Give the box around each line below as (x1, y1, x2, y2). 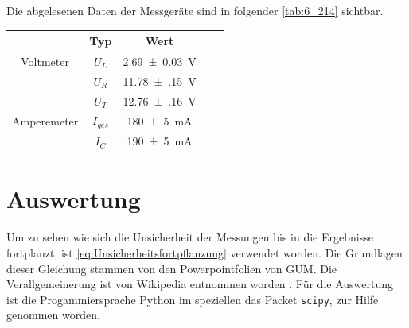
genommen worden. (6, 307, 100, 323)
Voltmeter (21, 52, 69, 69)
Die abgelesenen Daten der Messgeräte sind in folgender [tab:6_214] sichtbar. (6, 2, 384, 18)
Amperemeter (12, 112, 79, 129)
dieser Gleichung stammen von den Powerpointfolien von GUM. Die (6, 260, 337, 276)
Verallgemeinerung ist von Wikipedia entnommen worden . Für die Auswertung (6, 276, 393, 292)
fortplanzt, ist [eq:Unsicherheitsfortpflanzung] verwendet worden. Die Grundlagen (6, 244, 403, 260)
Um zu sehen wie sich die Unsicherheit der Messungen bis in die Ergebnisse (6, 229, 373, 245)
